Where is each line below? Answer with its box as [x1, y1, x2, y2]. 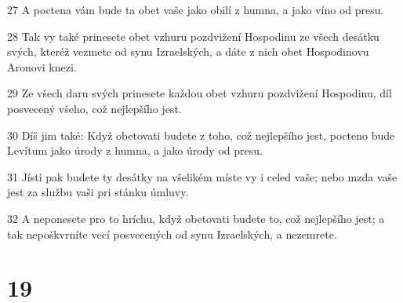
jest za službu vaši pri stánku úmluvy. [7, 184, 189, 200]
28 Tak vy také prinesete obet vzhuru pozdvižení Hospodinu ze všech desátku [7, 27, 379, 44]
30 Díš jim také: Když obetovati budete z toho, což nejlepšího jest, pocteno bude [7, 126, 395, 143]
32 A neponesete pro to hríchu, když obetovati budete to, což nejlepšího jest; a [7, 210, 385, 226]
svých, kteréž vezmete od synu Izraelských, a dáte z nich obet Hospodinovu [7, 43, 369, 60]
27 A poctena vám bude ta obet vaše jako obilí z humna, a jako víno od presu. [7, 2, 384, 17]
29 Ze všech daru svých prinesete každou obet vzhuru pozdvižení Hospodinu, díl [7, 85, 392, 101]
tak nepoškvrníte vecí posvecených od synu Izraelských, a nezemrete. [7, 225, 337, 242]
